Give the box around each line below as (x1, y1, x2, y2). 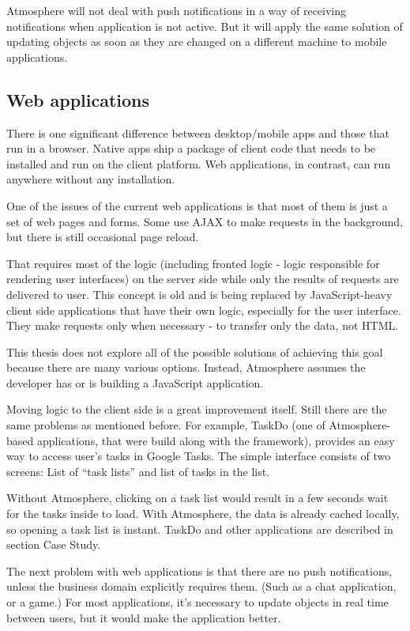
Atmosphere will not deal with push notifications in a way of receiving (6, 2, 347, 18)
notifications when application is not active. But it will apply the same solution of (6, 17, 403, 34)
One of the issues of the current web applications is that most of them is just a (6, 197, 388, 213)
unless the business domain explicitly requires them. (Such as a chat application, (6, 578, 397, 595)
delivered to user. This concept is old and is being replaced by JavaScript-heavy (6, 285, 393, 302)
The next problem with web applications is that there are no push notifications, (6, 562, 393, 579)
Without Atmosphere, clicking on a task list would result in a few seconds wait (6, 489, 389, 506)
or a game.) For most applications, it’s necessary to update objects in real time (6, 594, 389, 610)
